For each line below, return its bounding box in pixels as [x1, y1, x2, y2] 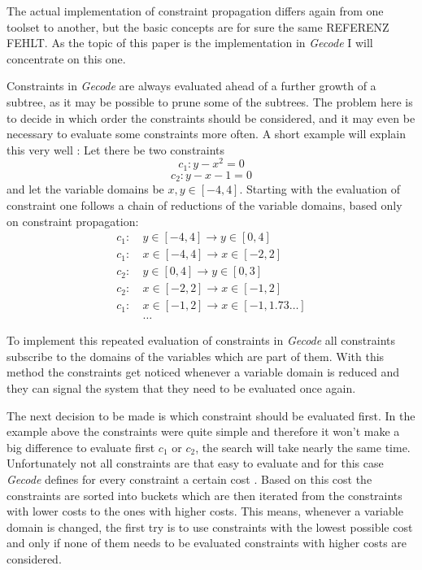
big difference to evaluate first [7, 438, 155, 455]
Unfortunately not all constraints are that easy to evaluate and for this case [7, 455, 384, 472]
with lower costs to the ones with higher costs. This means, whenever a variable [7, 503, 403, 520]
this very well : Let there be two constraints [7, 141, 225, 158]
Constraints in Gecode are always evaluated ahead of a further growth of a [7, 77, 376, 94]
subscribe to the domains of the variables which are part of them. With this [7, 347, 385, 364]
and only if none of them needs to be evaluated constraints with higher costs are [7, 534, 407, 551]
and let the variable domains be [7, 181, 164, 198]
